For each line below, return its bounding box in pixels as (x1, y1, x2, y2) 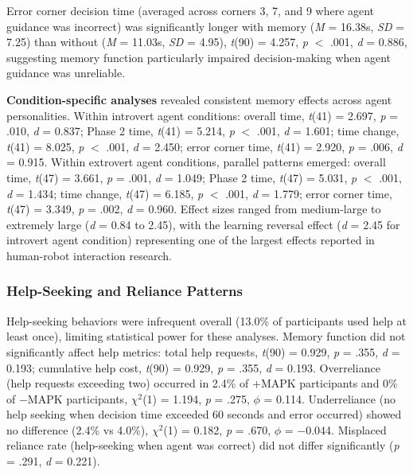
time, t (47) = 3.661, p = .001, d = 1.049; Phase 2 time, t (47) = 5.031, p (6, 169, 357, 185)
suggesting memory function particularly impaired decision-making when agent (6, 49, 392, 65)
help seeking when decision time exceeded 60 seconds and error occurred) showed (6, 406, 402, 422)
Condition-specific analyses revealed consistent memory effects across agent (6, 91, 392, 107)
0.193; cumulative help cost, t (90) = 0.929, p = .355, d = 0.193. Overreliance (6, 359, 380, 376)
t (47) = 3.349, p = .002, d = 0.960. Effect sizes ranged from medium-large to (6, 201, 381, 217)
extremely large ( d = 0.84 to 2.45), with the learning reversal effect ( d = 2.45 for (6, 216, 400, 232)
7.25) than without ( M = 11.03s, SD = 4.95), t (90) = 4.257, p (6, 33, 308, 50)
